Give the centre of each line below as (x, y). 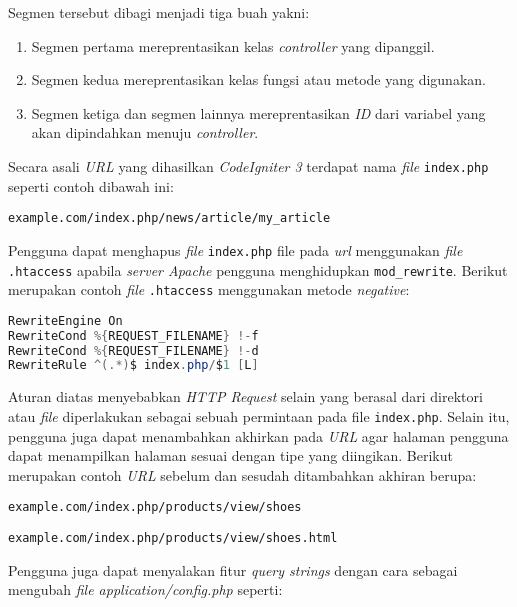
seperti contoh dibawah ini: (91, 185)
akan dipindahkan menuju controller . (145, 132)
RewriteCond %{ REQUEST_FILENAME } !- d (133, 350)
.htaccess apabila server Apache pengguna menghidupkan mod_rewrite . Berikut (258, 269)
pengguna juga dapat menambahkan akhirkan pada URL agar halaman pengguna (258, 435)
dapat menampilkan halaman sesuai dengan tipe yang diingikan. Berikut (230, 455)
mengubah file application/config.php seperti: (145, 589)
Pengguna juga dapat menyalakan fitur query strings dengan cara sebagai (233, 569)
